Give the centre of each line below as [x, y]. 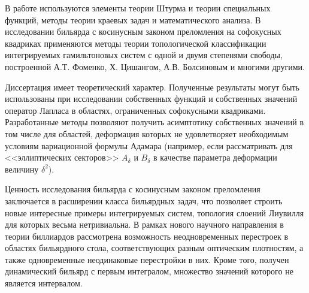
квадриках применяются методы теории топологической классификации [136, 43]
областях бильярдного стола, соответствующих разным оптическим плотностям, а [154, 248]
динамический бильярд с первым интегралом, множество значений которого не [149, 271]
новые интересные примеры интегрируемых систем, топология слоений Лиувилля [154, 212]
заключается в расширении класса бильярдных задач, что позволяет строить [144, 200]
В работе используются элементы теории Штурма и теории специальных [138, 8]
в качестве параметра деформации [215, 157]
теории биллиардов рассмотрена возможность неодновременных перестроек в [147, 236]
